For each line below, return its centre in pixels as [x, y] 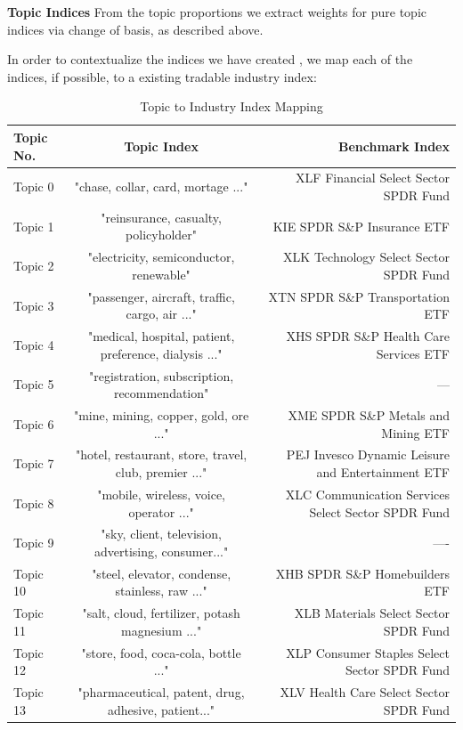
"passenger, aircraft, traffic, [161, 296]
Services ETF [413, 353]
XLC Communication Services [367, 494]
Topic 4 [34, 344]
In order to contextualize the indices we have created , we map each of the [210, 59]
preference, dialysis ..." [161, 353]
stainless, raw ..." [161, 591]
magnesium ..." [162, 630]
